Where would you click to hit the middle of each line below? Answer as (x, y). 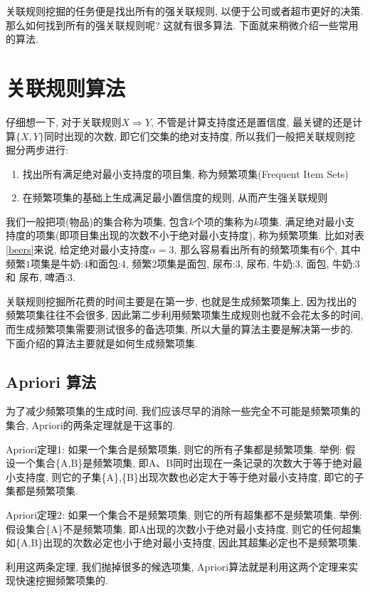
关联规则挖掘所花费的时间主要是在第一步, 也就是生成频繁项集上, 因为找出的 (181, 301)
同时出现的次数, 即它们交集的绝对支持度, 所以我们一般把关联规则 (195, 136)
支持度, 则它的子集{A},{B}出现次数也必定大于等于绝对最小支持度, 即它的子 (190, 476)
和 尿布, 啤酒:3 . (41, 277)
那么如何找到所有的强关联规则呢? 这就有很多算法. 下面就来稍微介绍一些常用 (182, 25)
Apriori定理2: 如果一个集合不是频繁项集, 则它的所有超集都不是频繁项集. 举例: (184, 514)
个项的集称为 (224, 221)
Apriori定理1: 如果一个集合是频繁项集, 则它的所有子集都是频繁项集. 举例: (174, 449)
